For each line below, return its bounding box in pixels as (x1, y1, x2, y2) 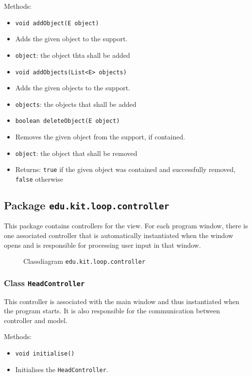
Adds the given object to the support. (15, 34, 128, 44)
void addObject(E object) (15, 19, 99, 27)
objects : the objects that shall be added (15, 99, 136, 109)
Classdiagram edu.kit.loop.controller (23, 256, 146, 266)
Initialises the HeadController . (15, 364, 108, 374)
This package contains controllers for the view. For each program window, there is (4, 221, 248, 231)
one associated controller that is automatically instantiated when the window (4, 230, 234, 240)
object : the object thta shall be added (15, 50, 130, 60)
